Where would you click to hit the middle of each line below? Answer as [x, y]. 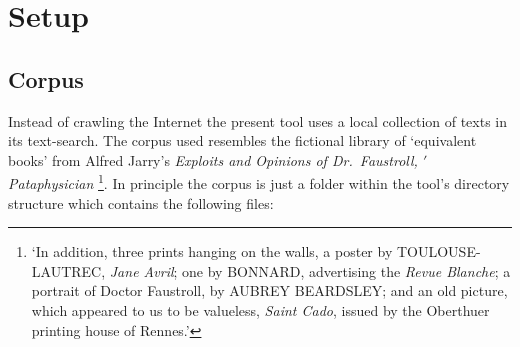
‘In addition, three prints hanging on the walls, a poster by [212, 251]
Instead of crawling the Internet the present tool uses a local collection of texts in [258, 120]
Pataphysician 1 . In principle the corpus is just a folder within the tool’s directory [259, 182]
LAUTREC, [68, 270]
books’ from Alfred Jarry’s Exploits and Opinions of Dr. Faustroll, [213, 159]
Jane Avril [141, 270]
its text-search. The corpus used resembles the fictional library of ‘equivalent [242, 140]
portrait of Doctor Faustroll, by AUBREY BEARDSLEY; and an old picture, [269, 290]
